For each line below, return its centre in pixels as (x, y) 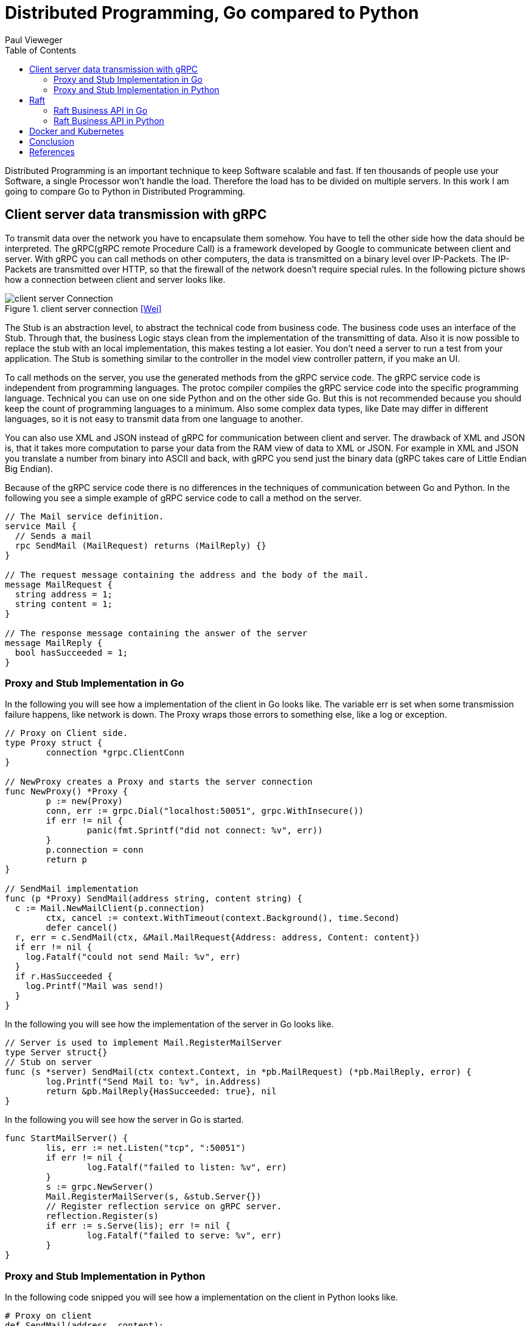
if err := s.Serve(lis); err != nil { (138, 1226)
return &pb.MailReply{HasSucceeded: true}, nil (161, 1092)
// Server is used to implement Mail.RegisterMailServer (144, 1043)
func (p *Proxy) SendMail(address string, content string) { (154, 899)
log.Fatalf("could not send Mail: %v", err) (133, 957)
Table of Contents (41, 50)
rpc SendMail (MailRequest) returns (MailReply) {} (141, 545)
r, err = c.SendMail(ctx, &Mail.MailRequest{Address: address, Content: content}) (217, 938)
